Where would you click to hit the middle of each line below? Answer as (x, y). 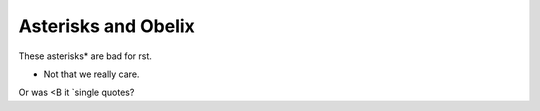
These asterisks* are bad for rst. (85, 56)
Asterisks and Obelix (106, 26)
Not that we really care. (91, 74)
